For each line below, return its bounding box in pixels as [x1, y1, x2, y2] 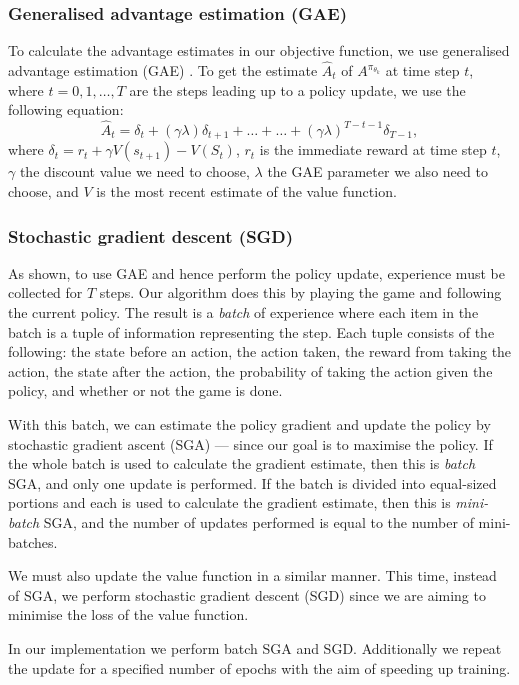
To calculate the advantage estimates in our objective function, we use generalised [8, 40, 510, 61]
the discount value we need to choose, [19, 161, 250, 182]
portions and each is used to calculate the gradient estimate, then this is [8, 492, 451, 513]
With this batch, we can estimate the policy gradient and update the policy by [8, 414, 491, 435]
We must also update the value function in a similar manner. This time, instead [8, 565, 497, 586]
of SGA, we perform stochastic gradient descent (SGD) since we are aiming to [8, 584, 486, 605]
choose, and [8, 181, 79, 202]
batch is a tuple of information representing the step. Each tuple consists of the [8, 321, 495, 342]
